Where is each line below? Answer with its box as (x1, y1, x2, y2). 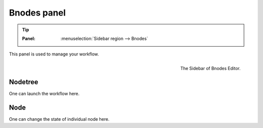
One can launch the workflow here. (9, 91, 80, 96)
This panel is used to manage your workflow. (9, 51, 99, 57)
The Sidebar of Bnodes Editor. (180, 65, 241, 71)
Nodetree (9, 78, 38, 86)
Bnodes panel (9, 7, 66, 18)
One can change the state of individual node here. (9, 116, 110, 122)
